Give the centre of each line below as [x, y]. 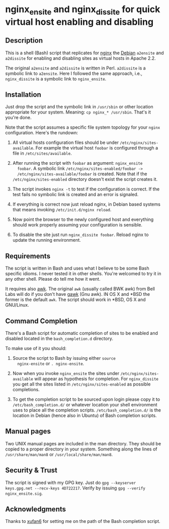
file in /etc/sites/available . [42, 154]
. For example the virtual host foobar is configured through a [96, 148]
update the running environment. [47, 240]
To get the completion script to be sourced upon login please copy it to [86, 399]
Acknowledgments [36, 509]
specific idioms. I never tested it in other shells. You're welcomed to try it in [83, 274]
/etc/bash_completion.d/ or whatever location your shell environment [85, 405]
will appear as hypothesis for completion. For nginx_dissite [97, 379]
